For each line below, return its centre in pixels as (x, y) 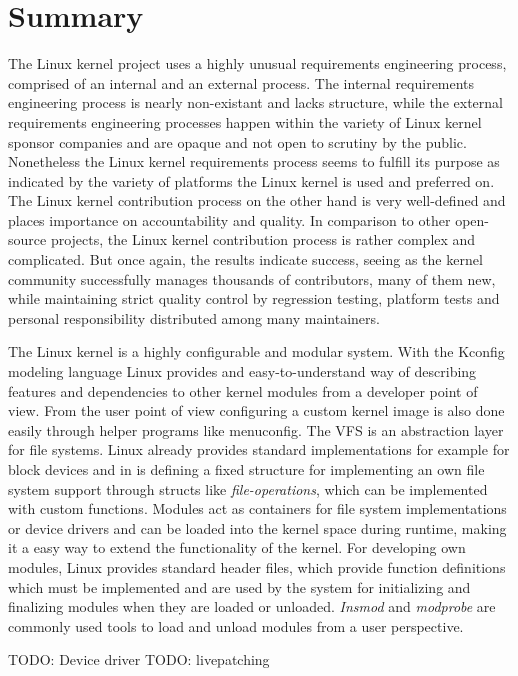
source (27, 239)
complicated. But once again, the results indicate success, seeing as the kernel (245, 259)
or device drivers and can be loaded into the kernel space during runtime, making (257, 527)
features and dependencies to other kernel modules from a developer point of (243, 390)
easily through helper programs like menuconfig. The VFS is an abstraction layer (256, 429)
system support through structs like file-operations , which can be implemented (248, 488)
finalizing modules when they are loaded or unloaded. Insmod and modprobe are (252, 606)
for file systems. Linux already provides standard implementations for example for (259, 449)
